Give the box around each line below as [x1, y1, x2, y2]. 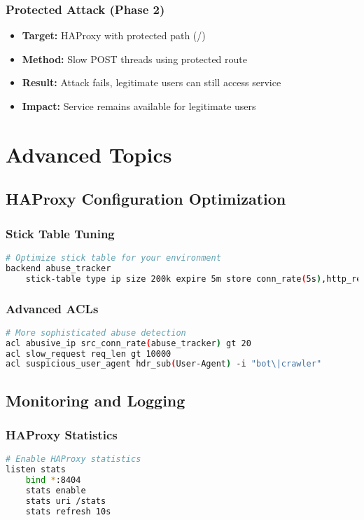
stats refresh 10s [25, 506, 111, 516]
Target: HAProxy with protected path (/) [22, 28, 206, 43]
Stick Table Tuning [6, 224, 115, 242]
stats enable [25, 485, 86, 495]
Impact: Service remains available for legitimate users [22, 99, 256, 113]
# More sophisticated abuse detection [6, 327, 186, 338]
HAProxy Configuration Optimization [6, 188, 286, 210]
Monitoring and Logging [6, 389, 185, 411]
